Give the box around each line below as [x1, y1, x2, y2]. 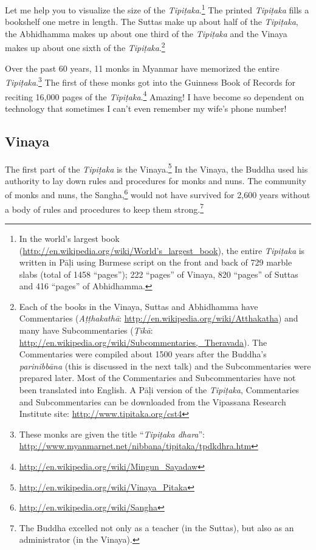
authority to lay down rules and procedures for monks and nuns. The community [5, 174, 306, 187]
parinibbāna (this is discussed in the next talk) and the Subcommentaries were [19, 359, 311, 372]
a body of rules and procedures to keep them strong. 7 [5, 201, 204, 215]
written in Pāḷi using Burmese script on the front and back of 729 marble [19, 256, 292, 269]
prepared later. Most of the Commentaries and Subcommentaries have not [19, 371, 296, 384]
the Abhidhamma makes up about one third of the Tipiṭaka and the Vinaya [5, 27, 287, 40]
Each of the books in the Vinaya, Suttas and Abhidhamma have [19, 300, 258, 312]
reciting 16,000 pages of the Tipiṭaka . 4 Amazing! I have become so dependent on [5, 88, 304, 103]
